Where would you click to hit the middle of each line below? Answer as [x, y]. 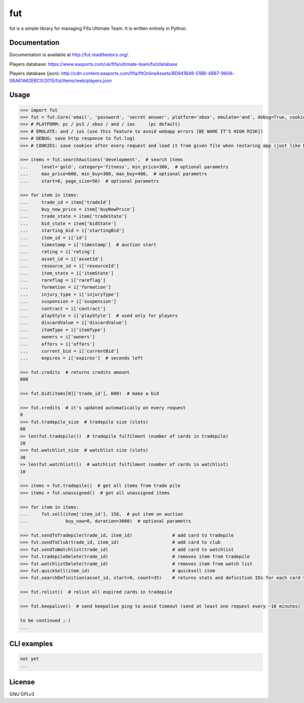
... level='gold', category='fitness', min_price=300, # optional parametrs [124, 167]
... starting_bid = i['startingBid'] [72, 231]
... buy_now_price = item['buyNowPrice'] [78, 209]
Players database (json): [35, 73]
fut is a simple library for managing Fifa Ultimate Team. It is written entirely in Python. [98, 28]
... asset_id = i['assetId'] [62, 259]
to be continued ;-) [45, 620]
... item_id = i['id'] [53, 238]
